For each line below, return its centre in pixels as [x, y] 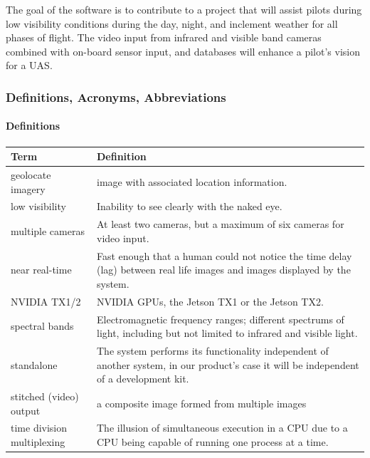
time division [39, 428]
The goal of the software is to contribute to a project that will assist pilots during [184, 9]
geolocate [31, 174]
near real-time [41, 270]
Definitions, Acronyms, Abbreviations [116, 97]
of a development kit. [143, 379]
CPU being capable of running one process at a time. [213, 442]
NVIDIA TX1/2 [46, 301]
